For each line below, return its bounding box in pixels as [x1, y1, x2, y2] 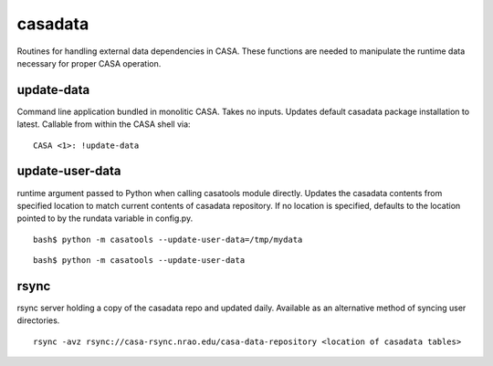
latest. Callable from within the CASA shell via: [16, 119, 191, 130]
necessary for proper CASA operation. [16, 58, 162, 68]
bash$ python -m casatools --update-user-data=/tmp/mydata [33, 234, 303, 245]
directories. [16, 315, 60, 326]
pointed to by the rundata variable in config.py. [16, 213, 194, 224]
